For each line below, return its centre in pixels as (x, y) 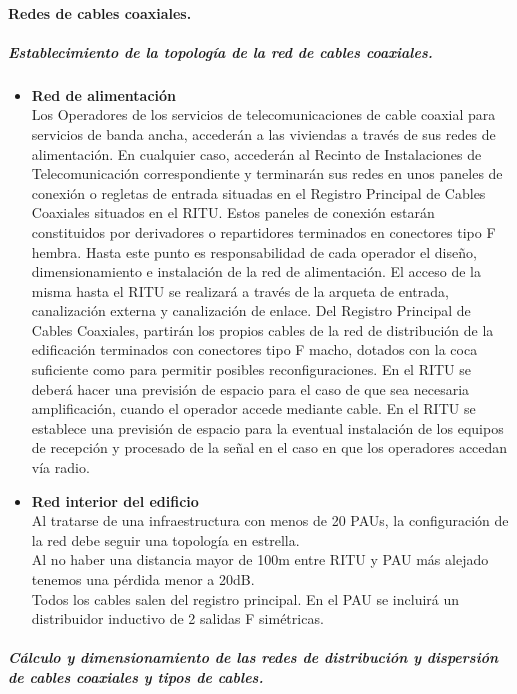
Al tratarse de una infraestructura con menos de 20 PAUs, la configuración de (270, 520)
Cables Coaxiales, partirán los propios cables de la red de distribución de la (262, 329)
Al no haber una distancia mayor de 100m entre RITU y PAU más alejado (260, 559)
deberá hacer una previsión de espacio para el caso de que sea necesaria (250, 388)
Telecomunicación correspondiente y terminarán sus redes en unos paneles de (267, 173)
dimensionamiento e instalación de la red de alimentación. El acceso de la (256, 271)
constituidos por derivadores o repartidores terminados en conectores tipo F (263, 231)
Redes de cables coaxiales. (100, 12)
